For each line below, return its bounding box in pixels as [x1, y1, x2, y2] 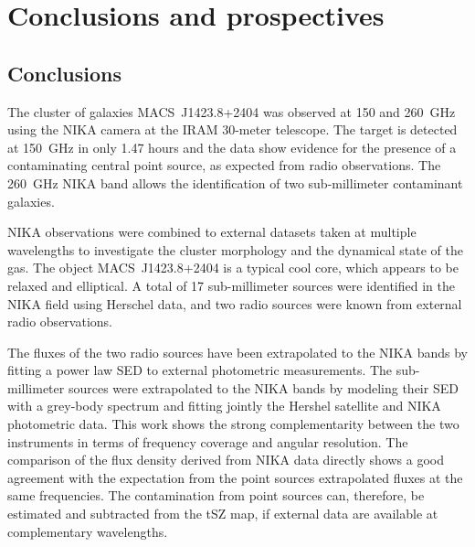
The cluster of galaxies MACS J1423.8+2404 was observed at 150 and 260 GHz [7, 102, 456, 121]
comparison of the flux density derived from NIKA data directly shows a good [7, 450, 445, 469]
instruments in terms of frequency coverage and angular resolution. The [7, 432, 408, 451]
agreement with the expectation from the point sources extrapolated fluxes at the [7, 467, 463, 487]
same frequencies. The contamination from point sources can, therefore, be [7, 486, 425, 505]
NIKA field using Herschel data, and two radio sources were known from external [7, 294, 462, 313]
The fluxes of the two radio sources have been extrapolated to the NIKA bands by [7, 342, 469, 361]
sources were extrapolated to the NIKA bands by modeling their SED [68, 378, 459, 397]
